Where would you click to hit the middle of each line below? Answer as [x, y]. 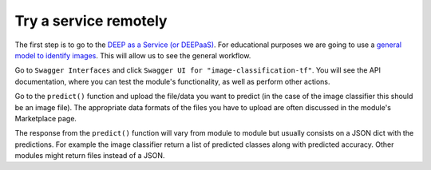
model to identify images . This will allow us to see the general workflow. [133, 55]
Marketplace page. [46, 118]
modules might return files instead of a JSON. [90, 156]
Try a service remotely [91, 21]
